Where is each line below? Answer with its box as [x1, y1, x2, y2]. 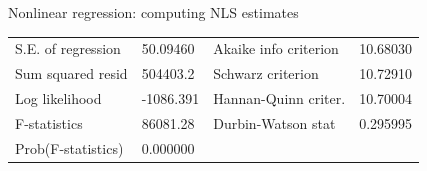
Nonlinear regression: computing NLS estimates [8, 2, 299, 22]
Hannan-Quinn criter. [213, 88, 346, 109]
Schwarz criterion [213, 63, 319, 84]
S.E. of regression [15, 38, 121, 59]
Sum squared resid [15, 63, 128, 84]
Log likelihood [15, 88, 102, 109]
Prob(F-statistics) [15, 137, 124, 158]
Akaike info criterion [213, 38, 339, 59]
